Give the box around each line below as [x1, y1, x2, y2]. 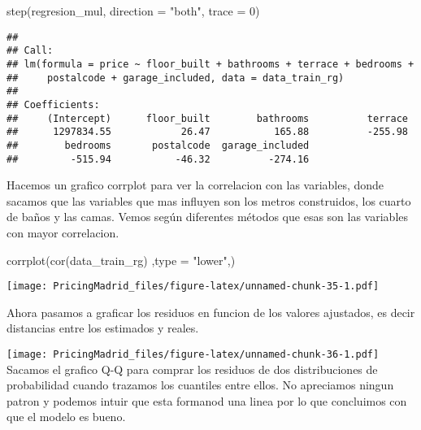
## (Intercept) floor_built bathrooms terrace [7, 112, 408, 124]
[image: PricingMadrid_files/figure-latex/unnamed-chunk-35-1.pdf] [7, 280, 380, 293]
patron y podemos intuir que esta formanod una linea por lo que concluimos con [7, 392, 407, 409]
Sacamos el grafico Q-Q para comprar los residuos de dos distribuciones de [7, 360, 378, 377]
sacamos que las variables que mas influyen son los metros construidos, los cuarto [7, 192, 411, 209]
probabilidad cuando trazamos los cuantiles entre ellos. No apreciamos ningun [7, 376, 394, 393]
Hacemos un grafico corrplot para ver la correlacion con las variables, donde [7, 176, 384, 193]
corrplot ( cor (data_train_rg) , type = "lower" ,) [7, 251, 236, 268]
